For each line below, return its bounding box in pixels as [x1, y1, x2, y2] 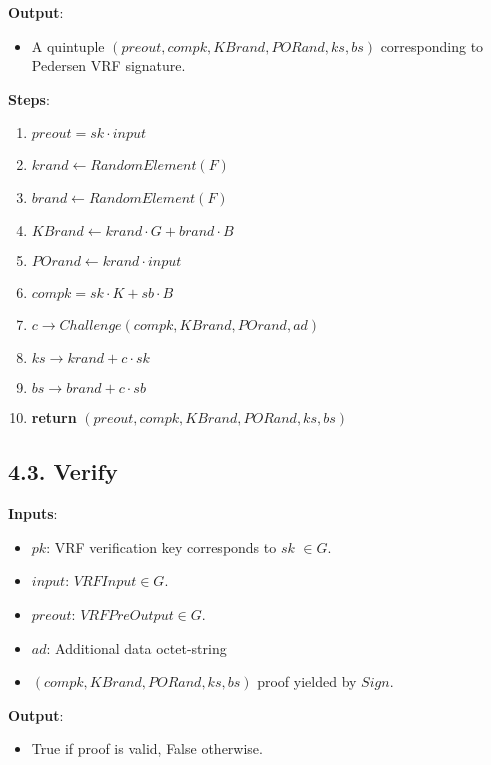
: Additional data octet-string [46, 637, 227, 658]
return [31, 407, 77, 428]
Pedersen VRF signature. [31, 55, 186, 76]
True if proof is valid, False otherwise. [31, 738, 263, 759]
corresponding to [380, 35, 484, 56]
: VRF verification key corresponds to [46, 536, 277, 557]
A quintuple [31, 35, 105, 56]
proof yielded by [257, 671, 357, 692]
